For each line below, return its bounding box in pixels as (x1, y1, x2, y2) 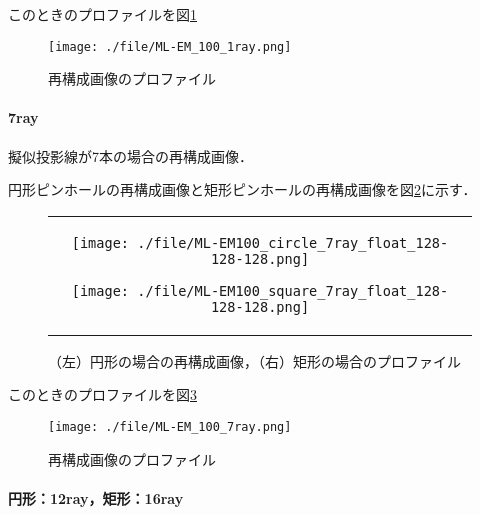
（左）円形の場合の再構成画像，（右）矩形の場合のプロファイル (48, 350, 461, 371)
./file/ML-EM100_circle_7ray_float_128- (137, 234, 449, 251)
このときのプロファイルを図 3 (8, 384, 197, 405)
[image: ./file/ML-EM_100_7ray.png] (48, 420, 292, 435)
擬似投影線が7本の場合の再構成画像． (8, 145, 253, 166)
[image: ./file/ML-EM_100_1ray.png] (48, 39, 292, 54)
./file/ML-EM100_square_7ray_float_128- (137, 282, 449, 299)
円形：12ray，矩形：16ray (8, 487, 184, 508)
